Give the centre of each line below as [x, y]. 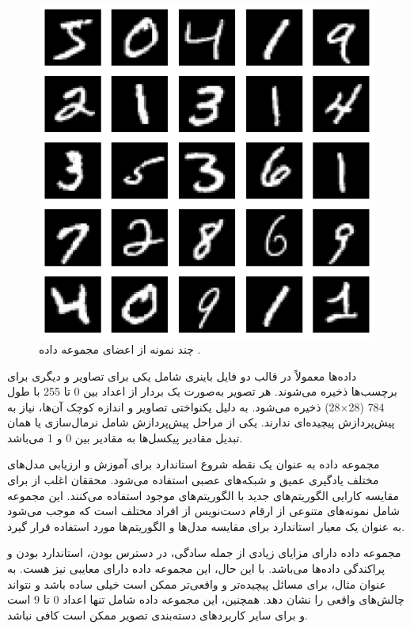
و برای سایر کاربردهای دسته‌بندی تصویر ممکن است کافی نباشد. [158, 614]
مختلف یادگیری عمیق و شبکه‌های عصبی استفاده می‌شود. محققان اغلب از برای [193, 480]
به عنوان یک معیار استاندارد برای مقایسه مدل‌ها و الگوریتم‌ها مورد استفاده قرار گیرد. [206, 526]
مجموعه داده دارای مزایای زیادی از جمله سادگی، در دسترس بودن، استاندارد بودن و [204, 553]
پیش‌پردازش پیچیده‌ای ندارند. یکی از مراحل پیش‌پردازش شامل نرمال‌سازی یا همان [201, 422]
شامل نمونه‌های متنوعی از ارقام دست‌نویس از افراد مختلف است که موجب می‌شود [203, 511]
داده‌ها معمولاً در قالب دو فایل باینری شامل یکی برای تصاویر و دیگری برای [182, 375]
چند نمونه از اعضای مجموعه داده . [120, 349]
